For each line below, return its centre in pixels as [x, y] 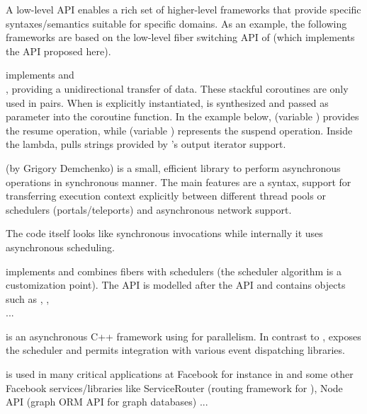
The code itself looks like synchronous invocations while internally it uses [164, 233]
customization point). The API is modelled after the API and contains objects [176, 285]
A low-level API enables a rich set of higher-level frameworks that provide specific [183, 9]
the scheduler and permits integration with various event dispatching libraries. [175, 350]
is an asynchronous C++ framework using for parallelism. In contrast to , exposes [183, 336]
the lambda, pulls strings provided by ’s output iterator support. [146, 144]
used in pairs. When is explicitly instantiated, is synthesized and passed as [167, 102]
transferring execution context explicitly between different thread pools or [166, 196]
